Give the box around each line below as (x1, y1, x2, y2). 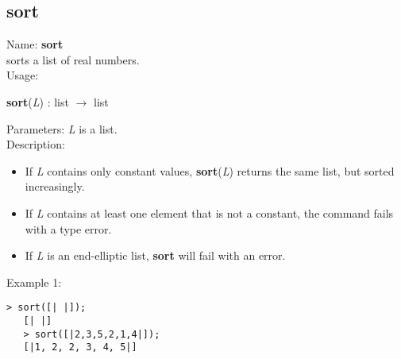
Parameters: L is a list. (6, 120, 118, 137)
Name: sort (6, 36, 64, 52)
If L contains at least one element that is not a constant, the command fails (25, 204, 394, 221)
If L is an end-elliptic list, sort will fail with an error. (25, 247, 286, 264)
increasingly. (25, 178, 85, 195)
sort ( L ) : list (6, 93, 69, 110)
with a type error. (25, 220, 112, 237)
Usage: (6, 67, 39, 83)
